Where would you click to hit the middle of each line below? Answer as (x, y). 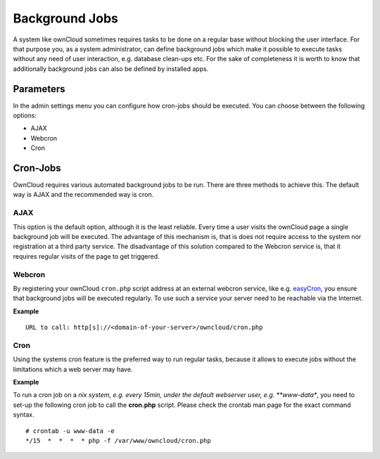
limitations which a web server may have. (73, 369)
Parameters (39, 89)
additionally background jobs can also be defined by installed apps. (111, 69)
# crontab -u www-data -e (70, 431)
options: (25, 115)
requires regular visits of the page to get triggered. (86, 256)
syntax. (24, 415)
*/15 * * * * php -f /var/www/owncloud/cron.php (118, 440)
